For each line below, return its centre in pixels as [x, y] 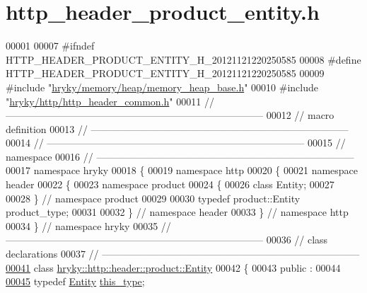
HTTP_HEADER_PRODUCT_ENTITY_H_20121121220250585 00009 [165, 73]
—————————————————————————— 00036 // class [167, 240]
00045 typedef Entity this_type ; [75, 281]
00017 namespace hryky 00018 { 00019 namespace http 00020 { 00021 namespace [182, 170]
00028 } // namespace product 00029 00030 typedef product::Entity [153, 198]
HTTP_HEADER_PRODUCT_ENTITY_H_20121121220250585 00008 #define [183, 59]
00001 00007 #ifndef [50, 46]
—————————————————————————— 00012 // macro [170, 115]
